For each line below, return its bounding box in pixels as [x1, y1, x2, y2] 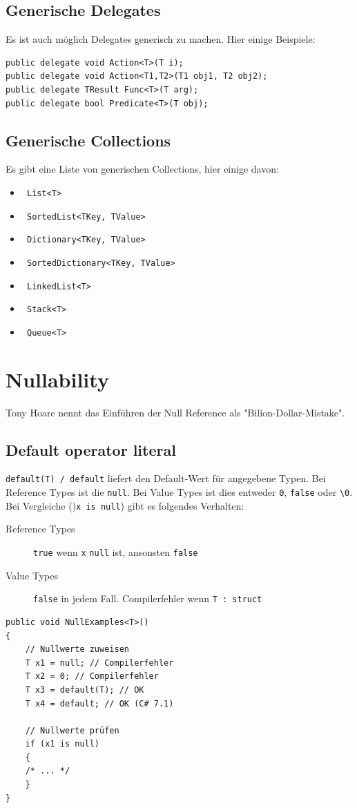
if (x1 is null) [25, 739, 100, 749]
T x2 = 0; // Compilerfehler [25, 671, 159, 682]
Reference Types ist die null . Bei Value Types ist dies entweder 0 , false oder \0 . [6, 485, 353, 499]
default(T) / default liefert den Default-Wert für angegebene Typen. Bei [6, 471, 326, 485]
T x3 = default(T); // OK [25, 684, 144, 695]
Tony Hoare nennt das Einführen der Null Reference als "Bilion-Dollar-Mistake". [6, 405, 345, 419]
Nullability [6, 365, 109, 393]
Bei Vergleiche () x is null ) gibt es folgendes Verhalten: [6, 498, 244, 512]
